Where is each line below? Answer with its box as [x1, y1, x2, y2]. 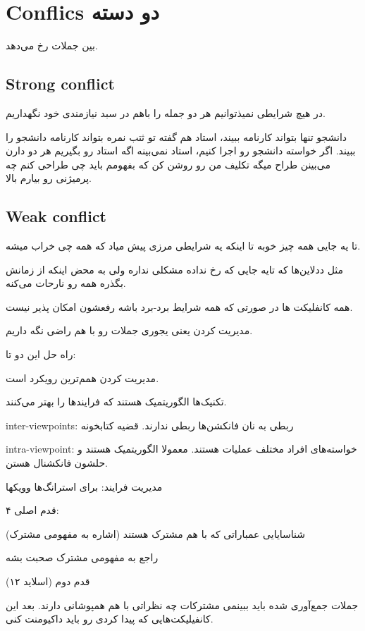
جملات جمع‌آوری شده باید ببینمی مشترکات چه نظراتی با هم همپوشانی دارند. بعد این [6, 597, 359, 612]
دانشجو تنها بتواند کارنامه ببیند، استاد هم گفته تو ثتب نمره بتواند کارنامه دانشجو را [6, 129, 347, 144]
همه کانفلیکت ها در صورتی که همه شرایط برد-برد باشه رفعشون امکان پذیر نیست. [6, 299, 353, 314]
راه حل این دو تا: [6, 347, 76, 362]
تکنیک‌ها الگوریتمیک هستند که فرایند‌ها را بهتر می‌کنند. [6, 394, 227, 409]
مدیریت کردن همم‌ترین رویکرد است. [6, 370, 159, 385]
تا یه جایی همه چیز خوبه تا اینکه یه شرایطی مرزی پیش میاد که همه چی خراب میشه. [6, 238, 361, 253]
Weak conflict [6, 205, 107, 227]
